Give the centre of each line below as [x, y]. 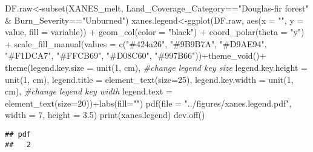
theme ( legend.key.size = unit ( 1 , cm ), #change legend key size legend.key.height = [156, 67]
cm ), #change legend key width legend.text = [89, 91]
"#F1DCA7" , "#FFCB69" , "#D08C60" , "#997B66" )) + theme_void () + [136, 55]
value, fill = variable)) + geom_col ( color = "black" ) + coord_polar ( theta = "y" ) [155, 32]
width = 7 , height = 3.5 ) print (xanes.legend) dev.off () [105, 115]
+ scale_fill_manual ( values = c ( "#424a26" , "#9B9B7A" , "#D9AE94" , [136, 43]
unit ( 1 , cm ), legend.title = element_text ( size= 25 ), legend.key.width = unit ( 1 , [149, 79]
